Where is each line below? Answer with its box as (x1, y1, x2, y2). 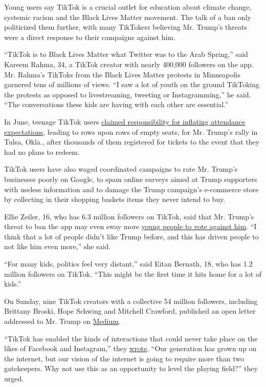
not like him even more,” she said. (4, 241, 111, 252)
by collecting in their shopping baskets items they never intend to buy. (4, 194, 226, 205)
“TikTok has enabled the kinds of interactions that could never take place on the (4, 333, 258, 343)
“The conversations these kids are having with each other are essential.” (4, 99, 229, 110)
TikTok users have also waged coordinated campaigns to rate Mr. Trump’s (4, 164, 238, 174)
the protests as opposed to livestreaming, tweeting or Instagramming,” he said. (4, 89, 251, 99)
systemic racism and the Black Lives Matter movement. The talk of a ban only (4, 11, 251, 22)
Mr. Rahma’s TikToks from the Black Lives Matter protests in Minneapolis (4, 69, 241, 79)
